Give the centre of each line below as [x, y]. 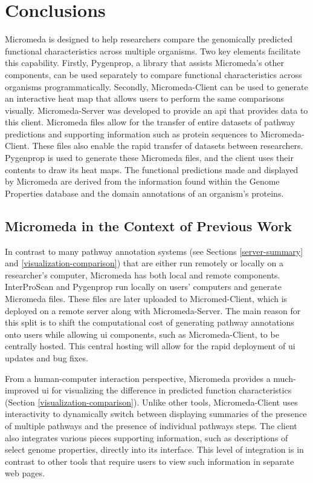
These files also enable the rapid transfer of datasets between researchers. [168, 146]
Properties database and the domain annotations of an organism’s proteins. [144, 193]
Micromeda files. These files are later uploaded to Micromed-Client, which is [146, 299]
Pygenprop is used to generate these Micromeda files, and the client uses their [149, 158]
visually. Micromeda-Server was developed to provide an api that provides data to [156, 110]
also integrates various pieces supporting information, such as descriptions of [147, 437]
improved [22, 390]
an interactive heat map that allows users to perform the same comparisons [144, 98]
